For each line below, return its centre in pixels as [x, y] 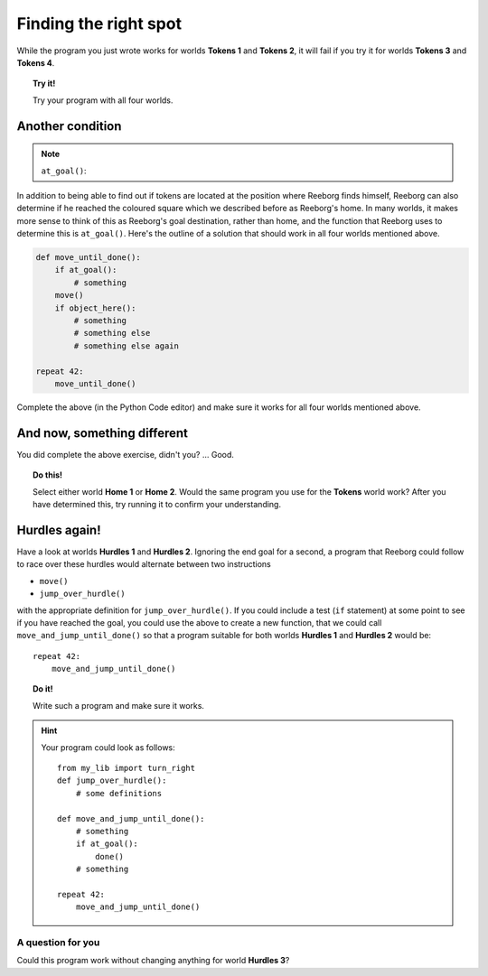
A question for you [58, 943]
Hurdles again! [59, 530]
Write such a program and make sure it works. [119, 705]
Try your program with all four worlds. [103, 100]
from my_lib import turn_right [127, 768]
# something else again [127, 346]
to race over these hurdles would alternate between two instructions [144, 564]
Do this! [48, 475]
